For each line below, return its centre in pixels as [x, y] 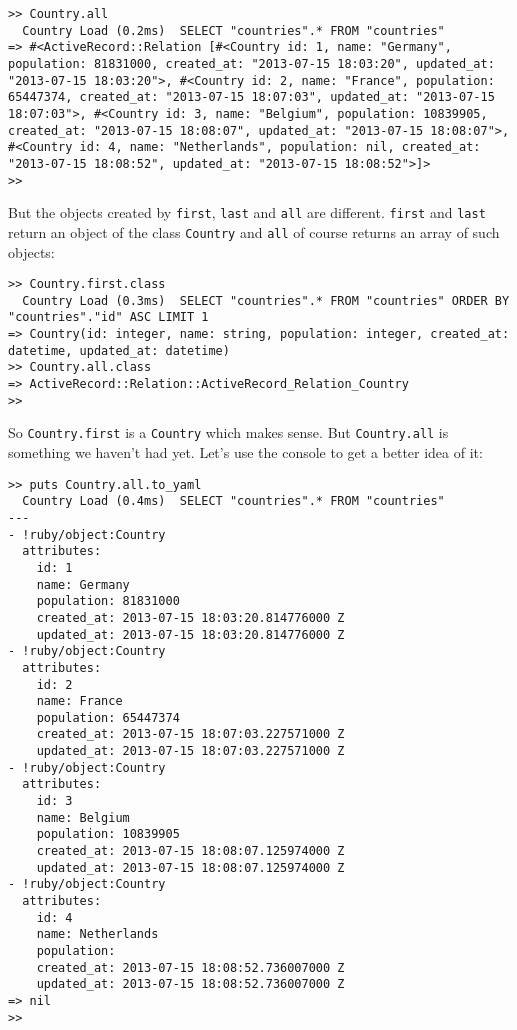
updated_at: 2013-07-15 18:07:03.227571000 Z [190, 751]
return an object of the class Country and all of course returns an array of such [254, 231]
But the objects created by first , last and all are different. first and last [247, 212]
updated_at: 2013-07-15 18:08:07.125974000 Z [190, 867]
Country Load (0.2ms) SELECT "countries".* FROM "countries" [233, 30]
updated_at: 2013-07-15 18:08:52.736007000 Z [190, 984]
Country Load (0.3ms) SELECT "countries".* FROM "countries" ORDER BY [266, 300]
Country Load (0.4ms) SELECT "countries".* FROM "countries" [233, 501]
